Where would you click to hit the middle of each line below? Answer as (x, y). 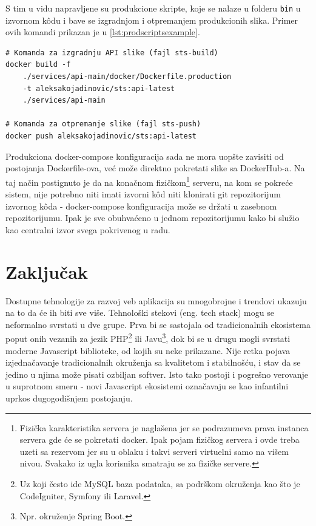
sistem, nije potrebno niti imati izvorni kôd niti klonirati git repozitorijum (143, 194)
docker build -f (38, 65)
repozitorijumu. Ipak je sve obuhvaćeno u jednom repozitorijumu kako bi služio (153, 218)
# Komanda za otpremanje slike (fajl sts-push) (103, 124)
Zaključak (47, 271)
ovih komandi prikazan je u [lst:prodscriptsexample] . (103, 32)
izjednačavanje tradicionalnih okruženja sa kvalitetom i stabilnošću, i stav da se (153, 362)
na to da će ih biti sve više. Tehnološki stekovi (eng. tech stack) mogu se (140, 313)
